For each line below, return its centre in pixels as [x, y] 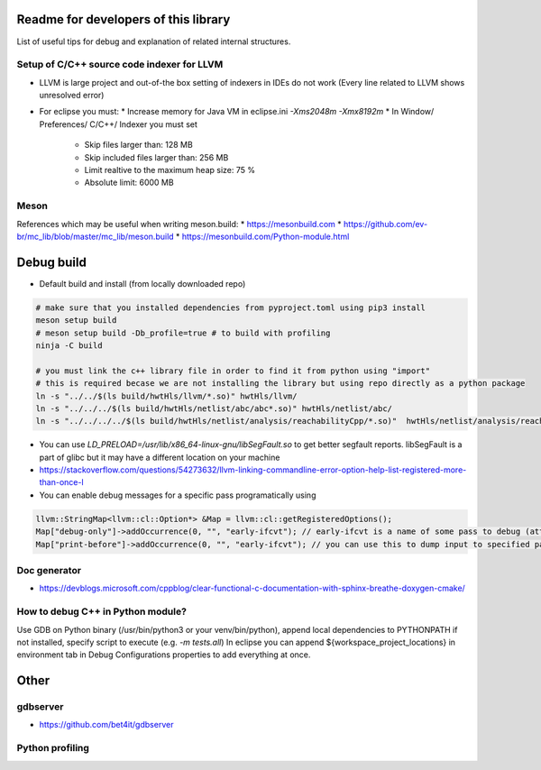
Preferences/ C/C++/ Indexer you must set [119, 124]
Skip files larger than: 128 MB [138, 145]
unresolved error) [72, 96]
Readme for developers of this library [124, 19]
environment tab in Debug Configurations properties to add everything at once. [164, 655]
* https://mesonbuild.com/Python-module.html [263, 236]
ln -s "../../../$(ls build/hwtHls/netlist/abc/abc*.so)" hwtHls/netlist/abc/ [214, 408]
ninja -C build [69, 345]
